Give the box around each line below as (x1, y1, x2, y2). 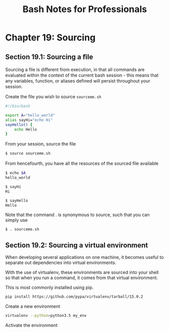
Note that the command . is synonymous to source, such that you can (5, 212, 150, 218)
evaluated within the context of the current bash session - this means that (5, 72, 159, 78)
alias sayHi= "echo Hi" (5, 117, 53, 122)
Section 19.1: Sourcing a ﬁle (5, 52, 93, 61)
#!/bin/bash (5, 104, 30, 109)
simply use (5, 217, 28, 223)
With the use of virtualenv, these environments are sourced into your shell (5, 270, 159, 276)
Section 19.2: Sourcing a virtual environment (5, 241, 148, 249)
